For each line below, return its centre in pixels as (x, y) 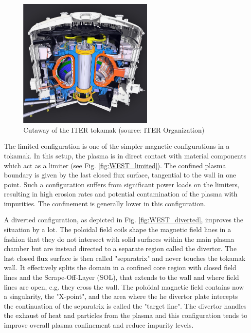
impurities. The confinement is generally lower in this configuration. (105, 203)
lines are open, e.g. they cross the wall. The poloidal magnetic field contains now (124, 286)
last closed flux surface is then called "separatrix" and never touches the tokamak (125, 258)
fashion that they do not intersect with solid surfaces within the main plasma (119, 239)
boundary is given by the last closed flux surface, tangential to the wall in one (120, 175)
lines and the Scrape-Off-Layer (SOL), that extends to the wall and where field (122, 277)
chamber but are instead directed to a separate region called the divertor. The (120, 248)
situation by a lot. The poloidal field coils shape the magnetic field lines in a (117, 229)
